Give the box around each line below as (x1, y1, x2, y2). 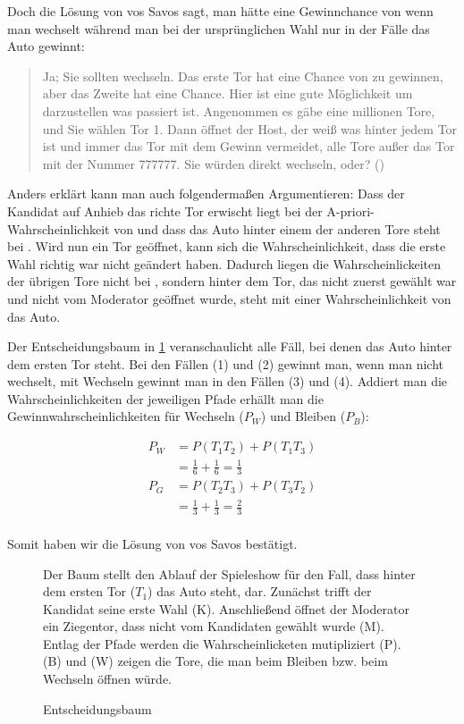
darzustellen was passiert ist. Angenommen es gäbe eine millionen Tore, (42, 101, 435, 120)
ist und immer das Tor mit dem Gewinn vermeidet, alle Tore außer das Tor (42, 137, 455, 156)
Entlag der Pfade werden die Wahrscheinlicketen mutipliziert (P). (43, 634, 401, 652)
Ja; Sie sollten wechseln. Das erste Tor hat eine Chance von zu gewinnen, (42, 66, 443, 85)
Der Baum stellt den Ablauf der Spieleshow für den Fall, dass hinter (43, 564, 416, 583)
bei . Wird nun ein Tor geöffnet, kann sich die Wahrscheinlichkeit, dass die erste (7, 237, 446, 256)
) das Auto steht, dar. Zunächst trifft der (148, 582, 372, 601)
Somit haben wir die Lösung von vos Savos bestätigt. (7, 534, 298, 552)
